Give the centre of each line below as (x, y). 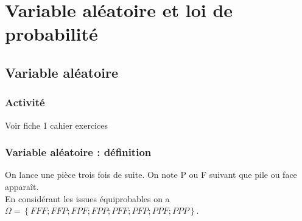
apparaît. (22, 186)
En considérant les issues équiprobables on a (87, 198)
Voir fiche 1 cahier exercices (56, 125)
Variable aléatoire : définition (78, 152)
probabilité (51, 34)
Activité (25, 102)
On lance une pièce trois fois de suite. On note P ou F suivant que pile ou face (151, 175)
